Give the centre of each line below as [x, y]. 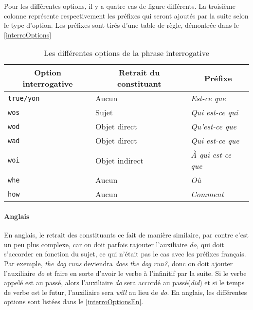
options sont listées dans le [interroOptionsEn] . [74, 301]
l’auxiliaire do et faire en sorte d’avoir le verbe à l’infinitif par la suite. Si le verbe [125, 273]
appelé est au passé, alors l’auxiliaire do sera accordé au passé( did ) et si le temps [124, 283]
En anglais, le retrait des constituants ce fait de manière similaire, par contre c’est [126, 235]
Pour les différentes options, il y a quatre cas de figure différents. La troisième [120, 6]
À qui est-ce [211, 155]
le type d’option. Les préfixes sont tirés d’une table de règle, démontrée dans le [121, 25]
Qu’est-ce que [214, 127]
